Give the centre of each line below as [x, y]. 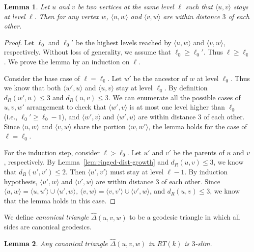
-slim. [204, 243]
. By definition [186, 88]
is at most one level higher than [177, 107]
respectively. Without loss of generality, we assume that [87, 52]
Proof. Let [19, 42]
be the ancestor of [160, 78]
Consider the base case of [42, 78]
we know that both [32, 88]
